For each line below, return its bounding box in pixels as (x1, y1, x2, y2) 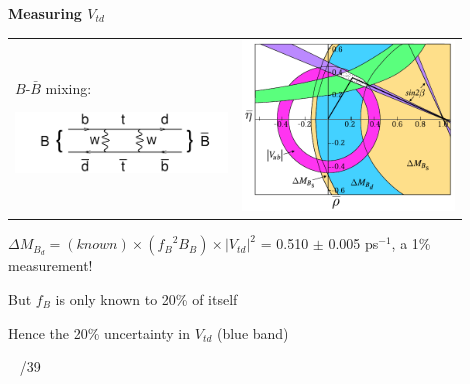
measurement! (8, 255, 93, 276)
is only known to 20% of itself (55, 289, 238, 310)
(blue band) (216, 322, 289, 343)
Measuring (8, 3, 82, 23)
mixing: (45, 77, 92, 98)
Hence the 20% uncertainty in (8, 322, 191, 343)
